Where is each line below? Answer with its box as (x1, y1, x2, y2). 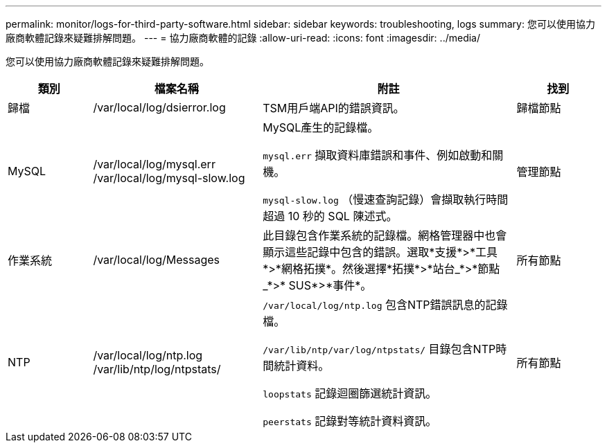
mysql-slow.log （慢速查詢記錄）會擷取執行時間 (263, 192, 509, 206)
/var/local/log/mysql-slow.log (93, 171, 245, 185)
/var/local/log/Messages (93, 253, 220, 267)
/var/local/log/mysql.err (93, 157, 215, 171)
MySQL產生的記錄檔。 (263, 120, 379, 134)
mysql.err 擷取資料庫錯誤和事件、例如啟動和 (263, 148, 493, 162)
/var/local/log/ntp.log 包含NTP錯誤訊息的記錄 (263, 298, 508, 312)
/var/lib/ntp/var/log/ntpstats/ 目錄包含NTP (263, 342, 496, 356)
